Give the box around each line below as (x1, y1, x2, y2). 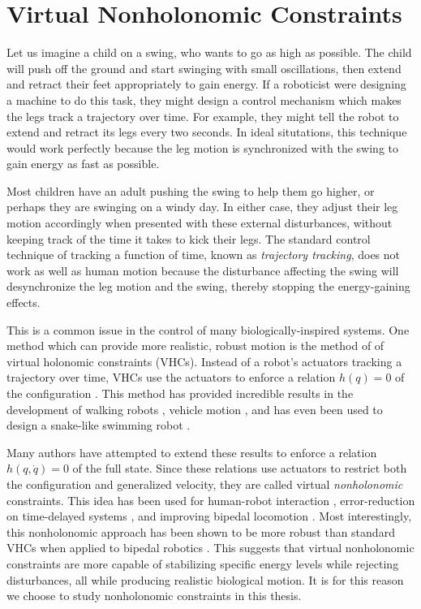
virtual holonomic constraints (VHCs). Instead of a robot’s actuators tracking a (6, 352, 402, 369)
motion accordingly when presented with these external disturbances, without (6, 214, 393, 231)
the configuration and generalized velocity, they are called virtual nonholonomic (6, 475, 403, 492)
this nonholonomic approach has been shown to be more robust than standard (6, 523, 395, 540)
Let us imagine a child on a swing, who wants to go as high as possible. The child (6, 44, 412, 61)
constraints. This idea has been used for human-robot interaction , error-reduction (6, 491, 415, 508)
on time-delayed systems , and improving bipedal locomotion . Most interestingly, (6, 508, 412, 525)
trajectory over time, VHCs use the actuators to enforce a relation (6, 369, 336, 386)
